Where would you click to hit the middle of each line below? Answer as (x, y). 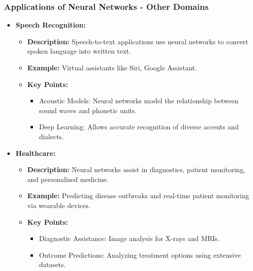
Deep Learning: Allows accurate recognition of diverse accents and (139, 127)
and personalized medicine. (68, 179)
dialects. (51, 136)
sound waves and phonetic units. (88, 110)
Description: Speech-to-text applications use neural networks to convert (138, 41)
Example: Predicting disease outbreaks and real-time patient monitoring (138, 196)
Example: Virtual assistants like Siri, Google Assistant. (112, 67)
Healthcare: (35, 153)
